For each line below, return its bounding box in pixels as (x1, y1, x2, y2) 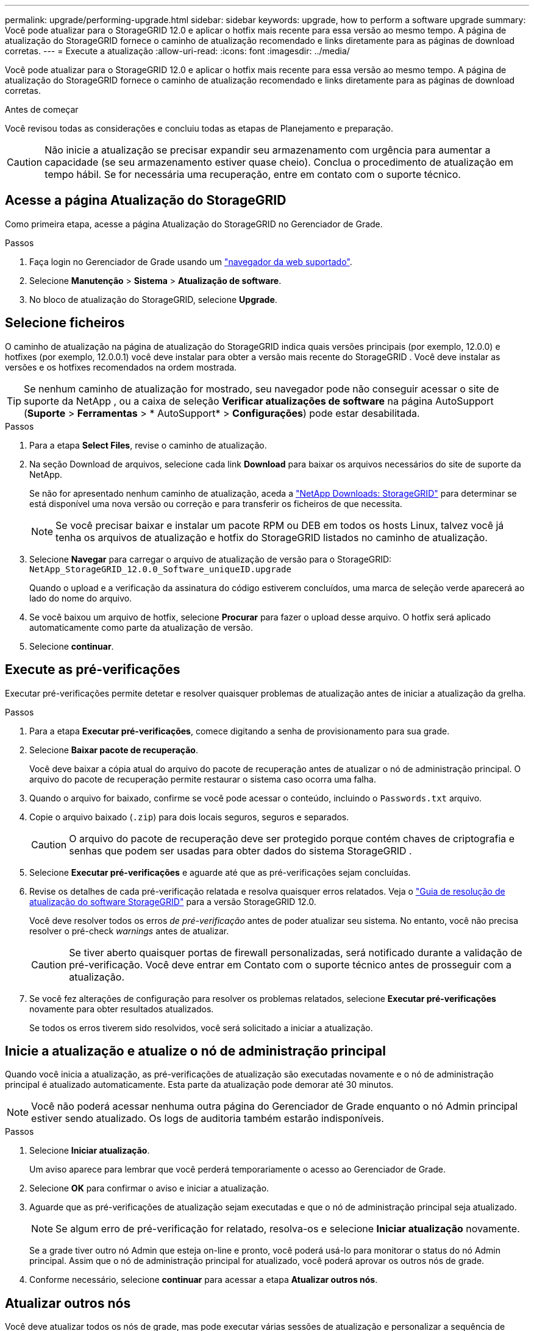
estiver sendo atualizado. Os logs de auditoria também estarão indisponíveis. (31, 1112, 384, 1125)
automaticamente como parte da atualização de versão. (29, 622, 253, 633)
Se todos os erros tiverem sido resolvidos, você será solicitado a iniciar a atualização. (29, 1022, 373, 1033)
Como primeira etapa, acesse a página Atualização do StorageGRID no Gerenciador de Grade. (5, 218, 383, 229)
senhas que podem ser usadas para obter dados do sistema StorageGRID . (69, 844, 412, 857)
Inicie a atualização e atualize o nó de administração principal (5, 1043, 386, 1059)
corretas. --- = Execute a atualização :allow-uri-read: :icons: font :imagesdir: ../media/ (5, 46, 350, 56)
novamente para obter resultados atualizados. (29, 1003, 214, 1014)
